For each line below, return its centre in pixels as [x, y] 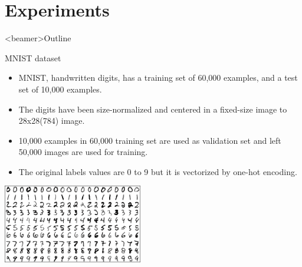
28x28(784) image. [52, 121]
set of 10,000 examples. [60, 89]
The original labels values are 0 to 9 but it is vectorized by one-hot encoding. [158, 171]
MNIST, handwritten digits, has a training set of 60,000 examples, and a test [158, 78]
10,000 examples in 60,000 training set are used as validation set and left [150, 140]
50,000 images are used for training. [83, 152]
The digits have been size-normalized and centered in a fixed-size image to [153, 109]
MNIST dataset [33, 57]
